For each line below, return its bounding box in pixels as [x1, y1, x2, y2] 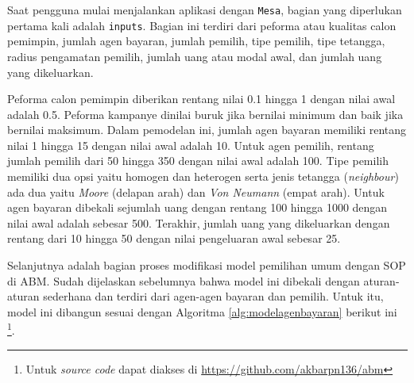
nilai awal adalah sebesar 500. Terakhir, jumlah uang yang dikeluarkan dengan [7, 214, 390, 231]
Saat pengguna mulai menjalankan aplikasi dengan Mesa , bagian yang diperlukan [7, 2, 402, 17]
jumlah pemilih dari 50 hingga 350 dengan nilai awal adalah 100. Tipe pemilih [7, 152, 389, 169]
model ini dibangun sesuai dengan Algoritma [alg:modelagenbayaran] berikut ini [7, 303, 397, 320]
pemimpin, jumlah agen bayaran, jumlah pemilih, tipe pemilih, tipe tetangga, [7, 33, 385, 49]
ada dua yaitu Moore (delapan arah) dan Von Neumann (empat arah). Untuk [7, 183, 385, 200]
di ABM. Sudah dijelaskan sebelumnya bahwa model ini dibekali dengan [7, 272, 360, 289]
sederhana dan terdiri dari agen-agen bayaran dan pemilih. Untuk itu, [43, 288, 384, 304]
